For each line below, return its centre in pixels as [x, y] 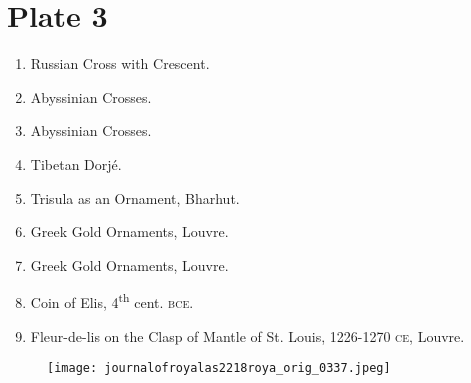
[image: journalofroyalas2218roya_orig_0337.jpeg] [219, 368]
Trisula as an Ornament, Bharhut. [135, 197]
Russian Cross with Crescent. [120, 63]
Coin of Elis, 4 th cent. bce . [112, 300]
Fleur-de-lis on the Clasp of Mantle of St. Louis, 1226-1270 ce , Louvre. [247, 335]
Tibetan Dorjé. [76, 163]
